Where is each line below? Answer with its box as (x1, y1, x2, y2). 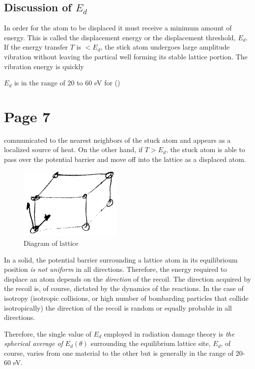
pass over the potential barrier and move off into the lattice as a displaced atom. (4, 154, 246, 164)
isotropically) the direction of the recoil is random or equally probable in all (4, 302, 232, 313)
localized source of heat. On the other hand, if (4, 144, 143, 155)
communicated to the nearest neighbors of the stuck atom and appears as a (4, 134, 231, 145)
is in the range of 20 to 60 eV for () (14, 78, 120, 88)
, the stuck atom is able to (166, 144, 245, 155)
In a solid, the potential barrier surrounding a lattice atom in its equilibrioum (4, 254, 238, 264)
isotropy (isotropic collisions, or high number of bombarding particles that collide (4, 292, 249, 303)
